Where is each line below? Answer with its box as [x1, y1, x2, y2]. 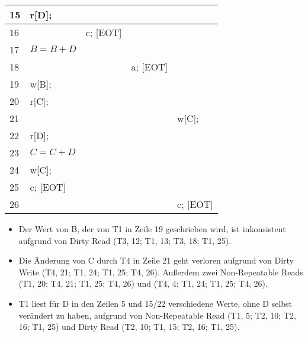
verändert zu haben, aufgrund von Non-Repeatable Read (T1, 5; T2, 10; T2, [18, 309, 296, 321]
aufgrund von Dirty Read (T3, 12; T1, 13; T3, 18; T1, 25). [18, 234, 232, 246]
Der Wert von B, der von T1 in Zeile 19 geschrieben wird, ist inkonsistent [18, 223, 286, 235]
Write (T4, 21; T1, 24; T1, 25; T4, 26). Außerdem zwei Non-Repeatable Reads [18, 265, 303, 278]
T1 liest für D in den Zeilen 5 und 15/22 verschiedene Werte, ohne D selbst [18, 297, 293, 309]
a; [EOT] [131, 60, 168, 73]
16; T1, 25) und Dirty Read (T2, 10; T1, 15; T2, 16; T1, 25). [18, 320, 240, 333]
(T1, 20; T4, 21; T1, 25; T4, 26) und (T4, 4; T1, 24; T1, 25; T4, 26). [18, 277, 268, 290]
